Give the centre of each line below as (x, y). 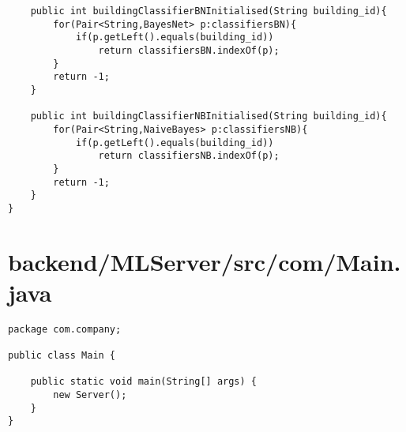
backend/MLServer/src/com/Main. (205, 261)
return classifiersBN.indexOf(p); (189, 50)
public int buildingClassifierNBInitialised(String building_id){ (209, 116)
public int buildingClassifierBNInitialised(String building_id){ (209, 11)
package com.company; (65, 329)
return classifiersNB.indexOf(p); (189, 156)
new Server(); (90, 395)
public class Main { (62, 356)
